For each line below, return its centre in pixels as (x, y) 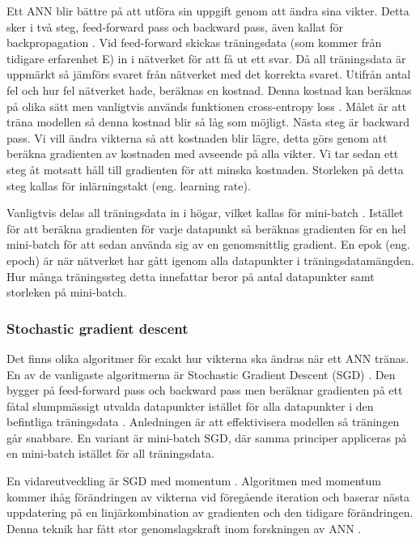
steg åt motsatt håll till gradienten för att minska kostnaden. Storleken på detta (205, 169)
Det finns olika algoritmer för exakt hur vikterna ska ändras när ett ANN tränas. (208, 358)
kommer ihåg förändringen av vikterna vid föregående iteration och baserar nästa (208, 496)
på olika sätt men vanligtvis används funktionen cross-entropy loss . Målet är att (207, 106)
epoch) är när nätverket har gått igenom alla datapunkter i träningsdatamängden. (210, 260)
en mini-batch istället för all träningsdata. (110, 453)
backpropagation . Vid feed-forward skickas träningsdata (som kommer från (194, 43)
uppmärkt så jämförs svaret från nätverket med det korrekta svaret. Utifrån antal (209, 74)
